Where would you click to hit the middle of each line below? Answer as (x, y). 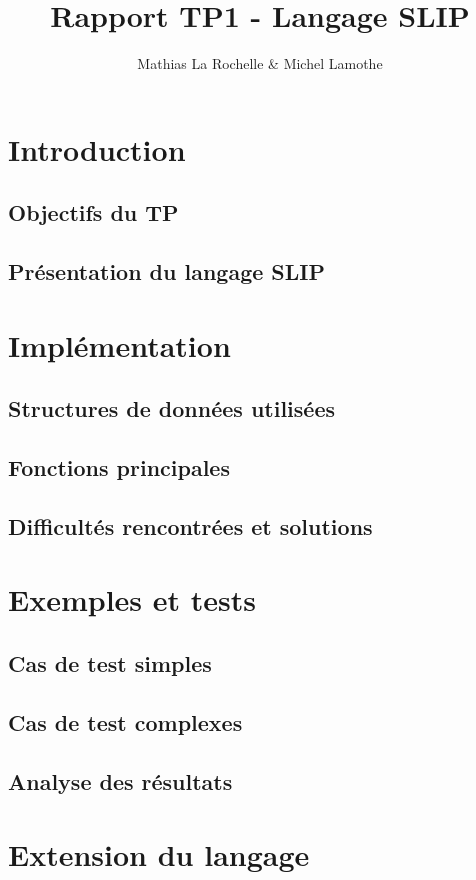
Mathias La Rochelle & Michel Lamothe (260, 63)
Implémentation (119, 344)
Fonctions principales (119, 467)
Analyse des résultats (120, 780)
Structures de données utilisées (171, 408)
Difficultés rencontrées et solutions (190, 525)
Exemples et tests (132, 599)
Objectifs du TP (93, 212)
